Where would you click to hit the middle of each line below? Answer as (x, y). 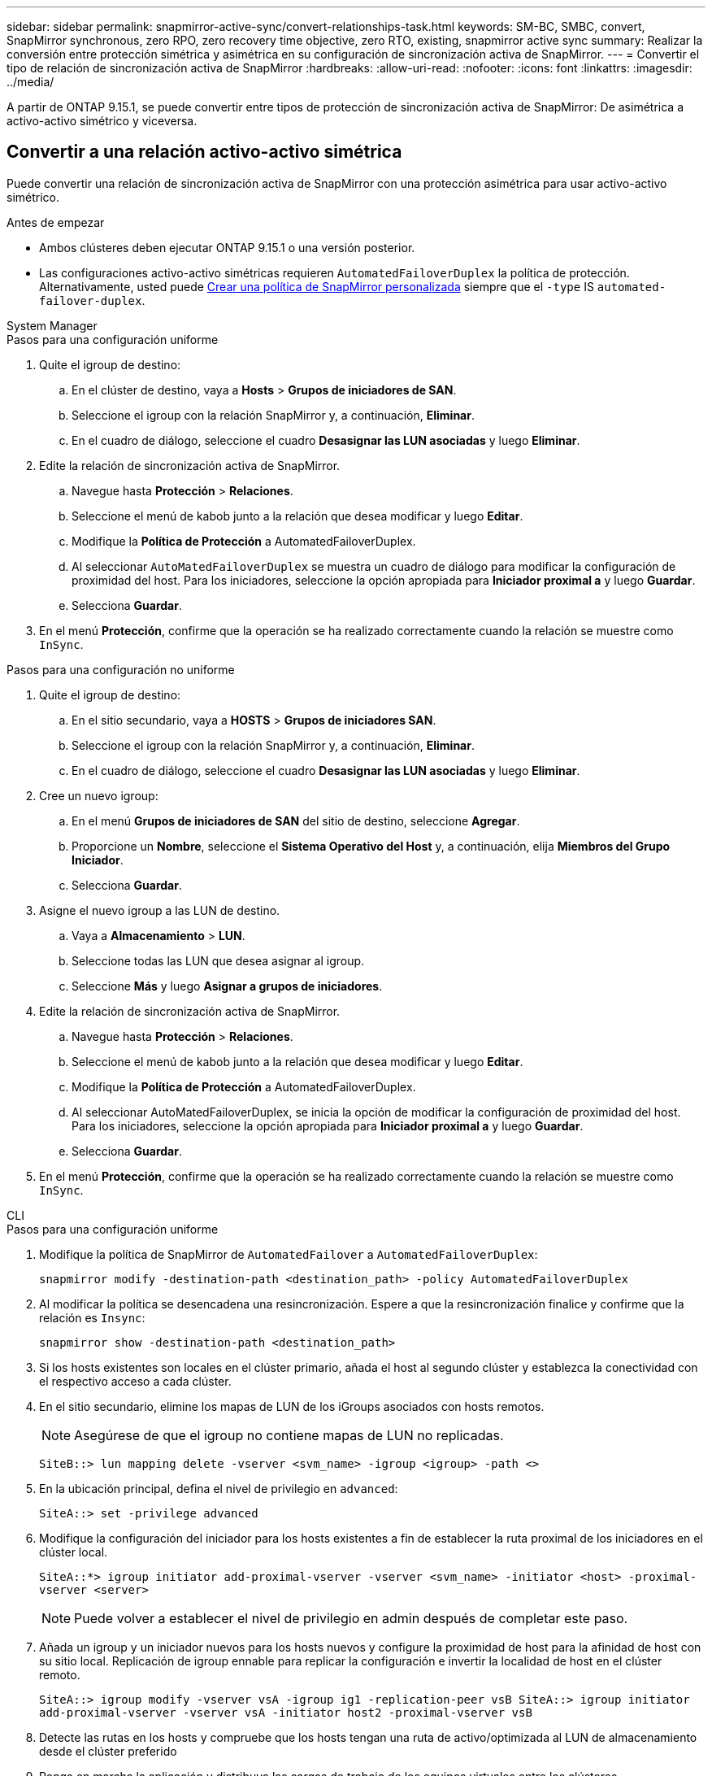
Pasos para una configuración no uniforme (121, 669)
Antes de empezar (56, 222)
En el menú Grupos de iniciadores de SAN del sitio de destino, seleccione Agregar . (296, 821)
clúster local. (74, 1552)
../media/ (30, 82)
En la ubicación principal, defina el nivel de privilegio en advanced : (219, 1488)
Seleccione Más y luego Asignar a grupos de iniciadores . (227, 986)
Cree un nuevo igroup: (99, 795)
